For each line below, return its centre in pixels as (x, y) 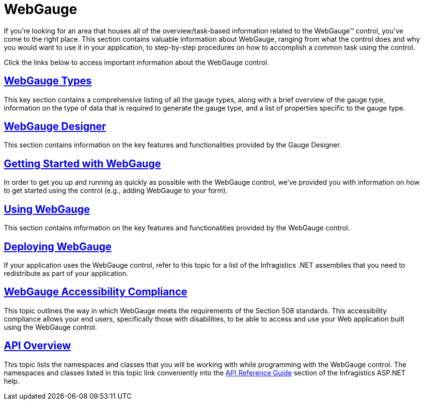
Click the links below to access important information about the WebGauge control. (137, 62)
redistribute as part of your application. (66, 273)
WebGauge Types (48, 81)
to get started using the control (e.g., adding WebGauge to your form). (116, 191)
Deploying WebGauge (58, 246)
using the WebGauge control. (51, 327)
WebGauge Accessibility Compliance (96, 292)
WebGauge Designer (55, 127)
